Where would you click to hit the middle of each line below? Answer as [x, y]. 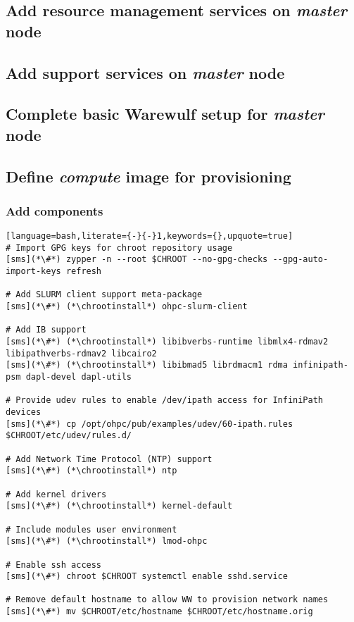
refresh [84, 272]
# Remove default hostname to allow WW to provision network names [167, 600]
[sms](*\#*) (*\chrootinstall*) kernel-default [119, 506]
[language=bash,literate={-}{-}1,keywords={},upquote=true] [150, 236]
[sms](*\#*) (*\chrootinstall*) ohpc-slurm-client [127, 307]
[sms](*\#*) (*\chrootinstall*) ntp [91, 471]
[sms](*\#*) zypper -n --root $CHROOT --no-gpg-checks [137, 260]
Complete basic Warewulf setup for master [165, 114]
